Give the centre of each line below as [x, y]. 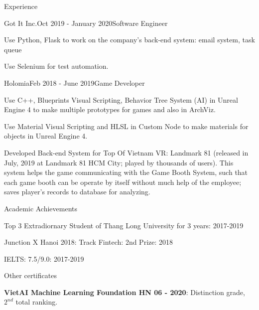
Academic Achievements [41, 208]
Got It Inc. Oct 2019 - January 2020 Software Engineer [86, 23]
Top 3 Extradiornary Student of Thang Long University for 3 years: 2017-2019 [124, 225]
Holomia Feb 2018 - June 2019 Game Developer [74, 82]
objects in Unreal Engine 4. [46, 136]
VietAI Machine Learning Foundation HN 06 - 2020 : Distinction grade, [125, 292]
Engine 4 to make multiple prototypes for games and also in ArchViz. [110, 109]
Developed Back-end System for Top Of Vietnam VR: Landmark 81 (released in [126, 152]
